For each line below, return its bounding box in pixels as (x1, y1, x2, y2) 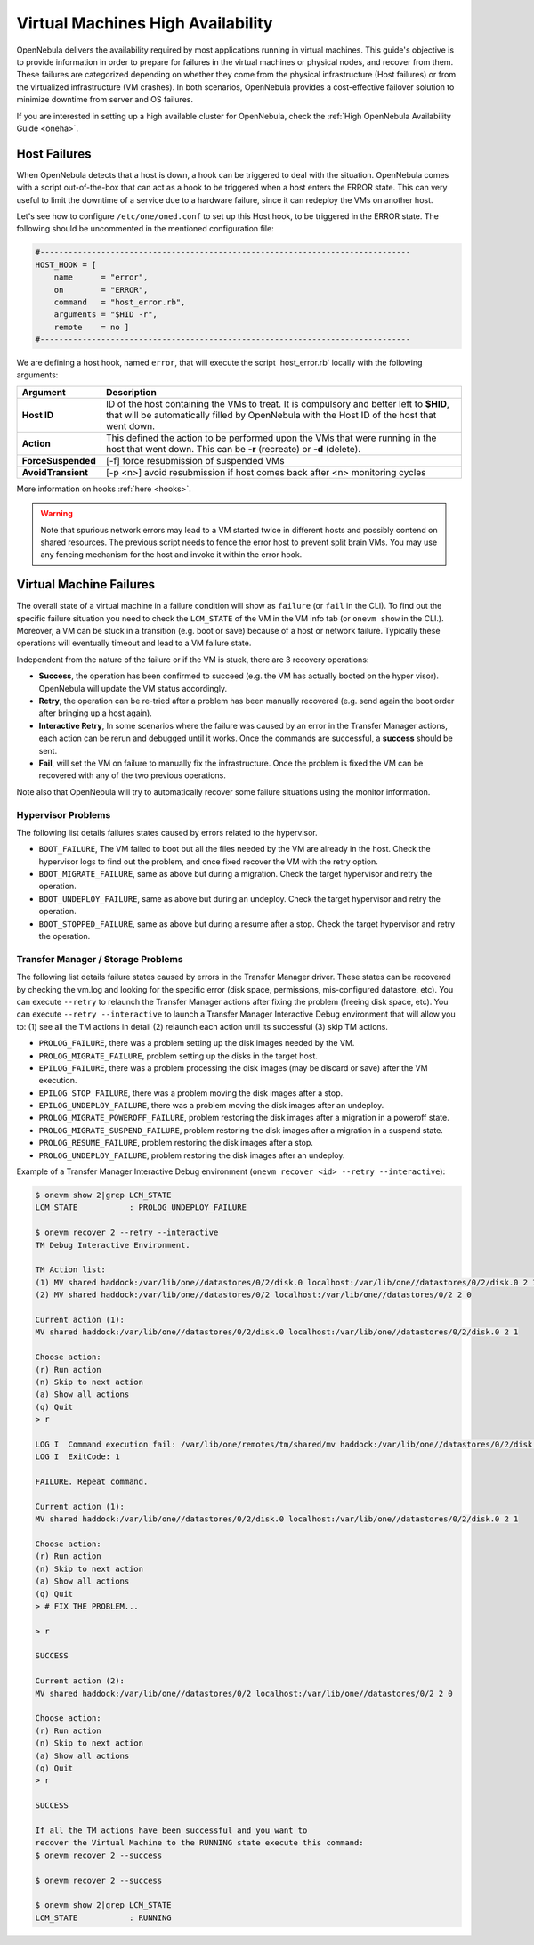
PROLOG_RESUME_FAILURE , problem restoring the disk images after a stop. (38, 1138, 313, 1148)
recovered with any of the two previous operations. (38, 770, 227, 781)
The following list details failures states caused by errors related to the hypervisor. (16, 827, 318, 838)
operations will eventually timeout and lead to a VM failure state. (16, 637, 252, 649)
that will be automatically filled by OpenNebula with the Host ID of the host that (105, 409, 437, 421)
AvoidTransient (21, 466, 89, 478)
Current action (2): (35, 1676, 125, 1686)
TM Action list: (35, 1265, 107, 1275)
